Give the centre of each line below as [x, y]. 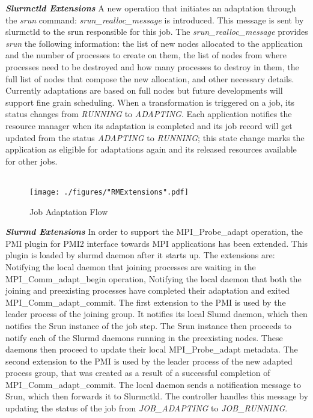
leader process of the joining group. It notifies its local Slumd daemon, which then [156, 314]
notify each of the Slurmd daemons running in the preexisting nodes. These [144, 337]
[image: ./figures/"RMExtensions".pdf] [109, 192]
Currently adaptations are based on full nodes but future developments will [144, 90]
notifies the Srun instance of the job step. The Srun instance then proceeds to [149, 325]
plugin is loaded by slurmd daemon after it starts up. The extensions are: [140, 255]
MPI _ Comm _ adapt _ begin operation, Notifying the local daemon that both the [153, 278]
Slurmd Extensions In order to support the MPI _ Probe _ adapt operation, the [154, 232]
